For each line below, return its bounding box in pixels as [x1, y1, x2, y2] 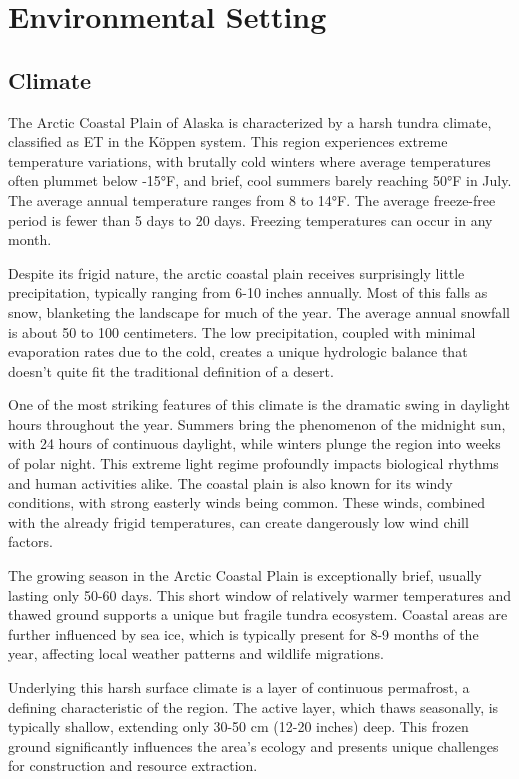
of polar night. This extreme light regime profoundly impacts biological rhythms [8, 453, 499, 474]
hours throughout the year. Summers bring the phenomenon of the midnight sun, [8, 413, 506, 434]
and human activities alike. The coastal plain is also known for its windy [8, 472, 453, 493]
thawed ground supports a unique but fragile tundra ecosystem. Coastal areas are [8, 604, 508, 625]
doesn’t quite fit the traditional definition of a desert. [8, 360, 334, 381]
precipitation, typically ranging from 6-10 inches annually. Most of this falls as [8, 282, 488, 303]
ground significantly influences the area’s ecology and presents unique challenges [8, 735, 499, 756]
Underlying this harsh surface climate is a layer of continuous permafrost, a [8, 677, 470, 698]
